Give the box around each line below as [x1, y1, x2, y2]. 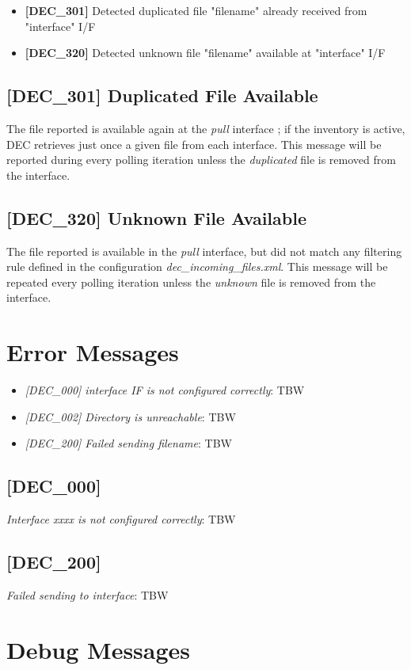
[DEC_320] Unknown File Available [6, 205, 306, 230]
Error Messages [6, 336, 179, 368]
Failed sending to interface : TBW [6, 586, 169, 603]
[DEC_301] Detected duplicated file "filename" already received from [25, 2, 367, 18]
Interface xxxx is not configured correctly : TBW [6, 511, 236, 527]
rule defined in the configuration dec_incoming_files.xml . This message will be [6, 258, 388, 275]
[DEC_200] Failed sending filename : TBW [25, 435, 232, 451]
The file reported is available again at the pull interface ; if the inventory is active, [6, 120, 405, 136]
